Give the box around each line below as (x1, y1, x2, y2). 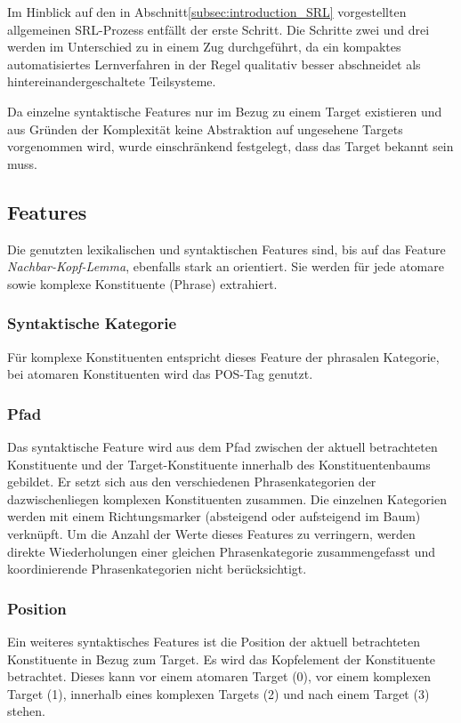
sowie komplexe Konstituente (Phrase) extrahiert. (7, 274, 278, 293)
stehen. (7, 702, 45, 720)
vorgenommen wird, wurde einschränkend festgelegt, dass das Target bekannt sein (7, 137, 454, 156)
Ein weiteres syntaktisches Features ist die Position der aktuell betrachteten (7, 631, 421, 650)
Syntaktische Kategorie (7, 312, 177, 334)
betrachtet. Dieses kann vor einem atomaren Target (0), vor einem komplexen (7, 667, 432, 686)
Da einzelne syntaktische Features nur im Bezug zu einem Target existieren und (7, 101, 442, 120)
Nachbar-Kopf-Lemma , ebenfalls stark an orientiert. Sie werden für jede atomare (7, 257, 444, 276)
